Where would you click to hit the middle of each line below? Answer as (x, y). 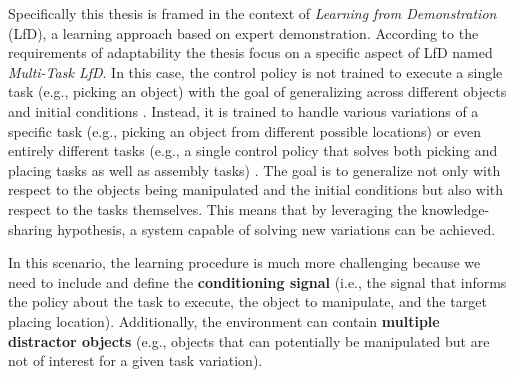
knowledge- (455, 208)
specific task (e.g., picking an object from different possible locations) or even (244, 130)
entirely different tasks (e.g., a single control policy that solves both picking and (253, 150)
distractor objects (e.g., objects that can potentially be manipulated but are (249, 340)
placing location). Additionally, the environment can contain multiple (224, 320)
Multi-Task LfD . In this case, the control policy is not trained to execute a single (255, 71)
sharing (30, 228)
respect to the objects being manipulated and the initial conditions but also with (256, 189)
